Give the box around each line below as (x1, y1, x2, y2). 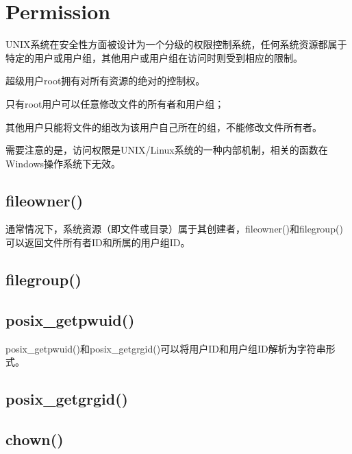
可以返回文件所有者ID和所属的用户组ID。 (5, 235, 190, 250)
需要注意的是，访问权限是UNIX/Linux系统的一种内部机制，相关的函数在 (5, 143, 328, 157)
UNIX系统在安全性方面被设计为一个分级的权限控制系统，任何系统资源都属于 (5, 37, 347, 51)
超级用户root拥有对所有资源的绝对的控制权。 (5, 73, 205, 88)
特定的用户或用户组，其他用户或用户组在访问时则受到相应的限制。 (5, 50, 303, 64)
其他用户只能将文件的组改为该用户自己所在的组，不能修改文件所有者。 (5, 119, 322, 134)
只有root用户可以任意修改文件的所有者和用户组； (5, 96, 225, 110)
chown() (5, 429, 64, 450)
